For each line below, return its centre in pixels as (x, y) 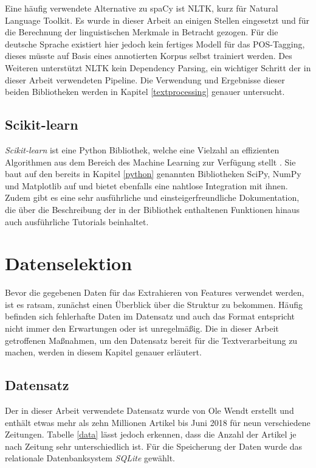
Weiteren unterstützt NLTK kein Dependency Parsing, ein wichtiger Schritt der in (158, 67)
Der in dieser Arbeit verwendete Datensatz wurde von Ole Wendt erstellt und (149, 410)
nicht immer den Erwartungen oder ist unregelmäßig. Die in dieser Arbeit (142, 328)
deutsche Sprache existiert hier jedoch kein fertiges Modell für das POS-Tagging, (155, 44)
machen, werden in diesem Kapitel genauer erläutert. (103, 352)
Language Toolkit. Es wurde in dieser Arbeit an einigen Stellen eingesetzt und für (157, 20)
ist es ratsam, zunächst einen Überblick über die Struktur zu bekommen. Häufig (154, 304)
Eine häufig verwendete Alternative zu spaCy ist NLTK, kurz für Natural (142, 8)
